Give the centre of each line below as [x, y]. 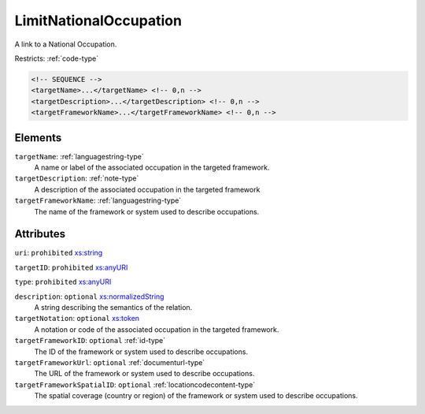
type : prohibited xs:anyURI [63, 282]
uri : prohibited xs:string [59, 253]
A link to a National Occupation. [66, 44]
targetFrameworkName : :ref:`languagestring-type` [98, 200]
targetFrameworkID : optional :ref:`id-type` [90, 341]
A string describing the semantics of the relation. [113, 308]
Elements [38, 138]
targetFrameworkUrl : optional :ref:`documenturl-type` [110, 362]
